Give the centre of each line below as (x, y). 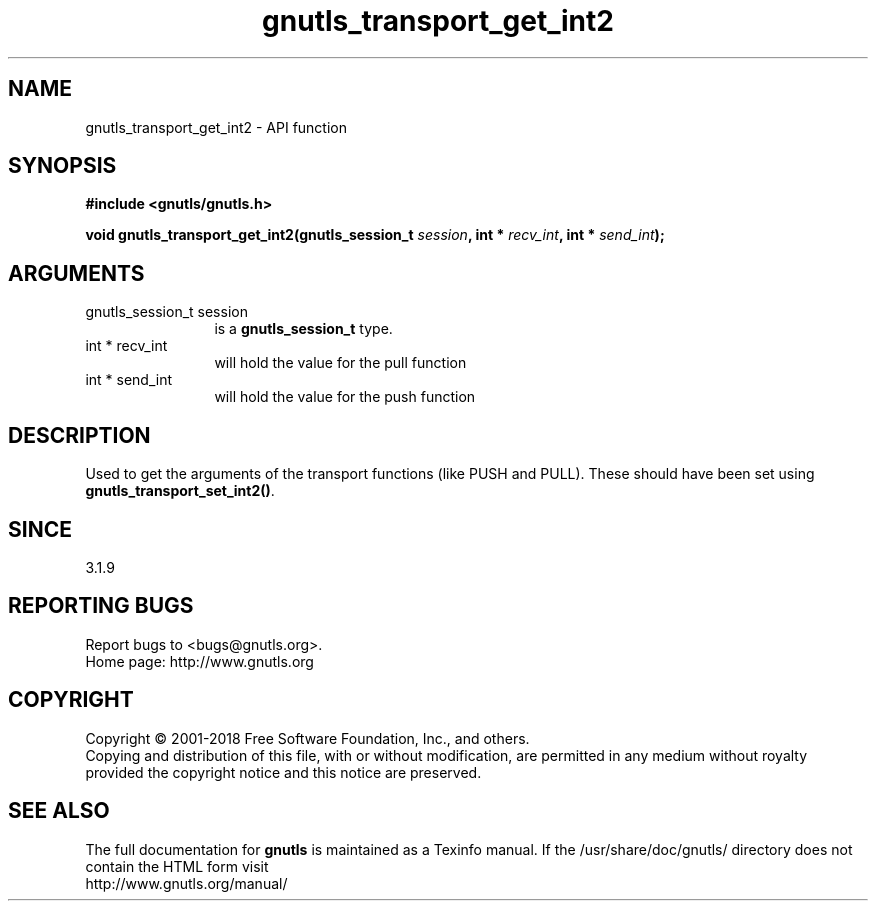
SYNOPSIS (62, 166)
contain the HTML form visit (177, 866)
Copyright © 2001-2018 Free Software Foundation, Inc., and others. (307, 738)
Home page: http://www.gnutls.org (199, 661)
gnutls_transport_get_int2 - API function (216, 127)
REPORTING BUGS (101, 606)
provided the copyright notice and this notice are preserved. (283, 772)
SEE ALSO (59, 811)
